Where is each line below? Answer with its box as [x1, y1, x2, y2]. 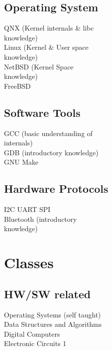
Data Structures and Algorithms [4, 319, 102, 329]
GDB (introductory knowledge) [4, 147, 99, 157]
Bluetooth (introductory [4, 213, 77, 224]
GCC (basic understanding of [4, 128, 93, 138]
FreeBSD [4, 80, 31, 91]
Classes [4, 252, 54, 273]
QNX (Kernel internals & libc [4, 23, 94, 33]
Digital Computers [4, 328, 60, 339]
